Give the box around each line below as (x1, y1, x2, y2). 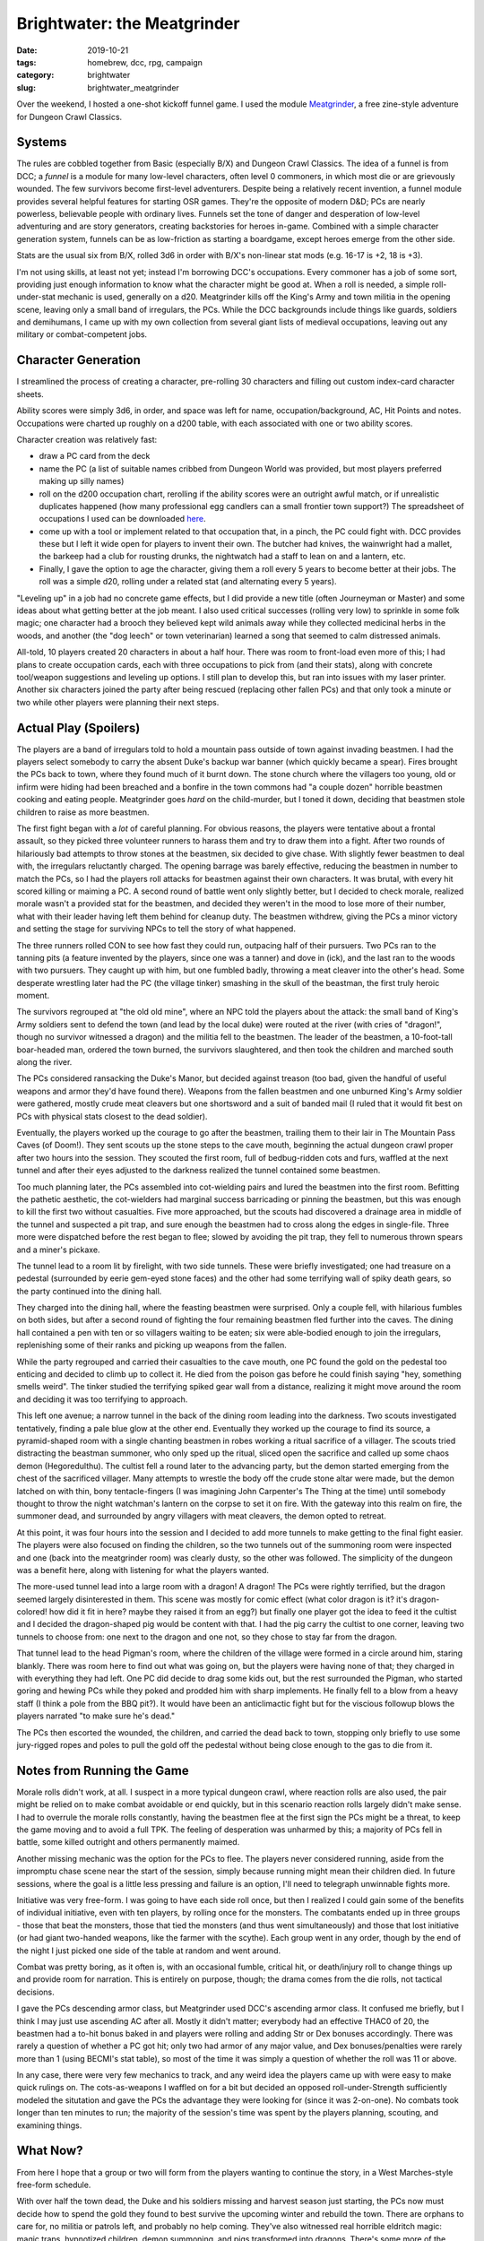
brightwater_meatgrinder (87, 82, 179, 93)
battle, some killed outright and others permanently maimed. (16, 1837, 240, 1847)
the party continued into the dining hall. (16, 1285, 162, 1296)
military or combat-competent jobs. (16, 329, 148, 340)
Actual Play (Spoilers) (16, 720, 141, 735)
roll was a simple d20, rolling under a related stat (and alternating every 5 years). (39, 576, 337, 587)
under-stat (16, 291, 56, 302)
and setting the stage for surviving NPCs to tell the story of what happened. (16, 923, 296, 934)
